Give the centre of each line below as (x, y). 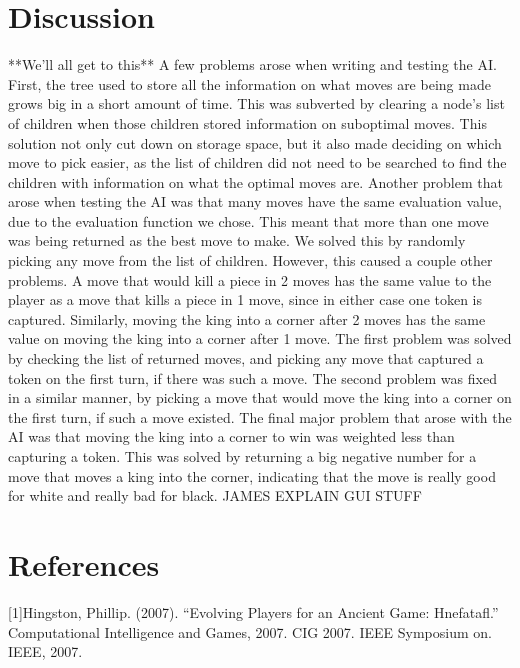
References (84, 563)
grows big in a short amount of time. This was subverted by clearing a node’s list (256, 103)
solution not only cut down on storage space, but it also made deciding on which (255, 142)
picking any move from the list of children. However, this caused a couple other (250, 260)
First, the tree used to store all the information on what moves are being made (249, 83)
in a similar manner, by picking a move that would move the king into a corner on (260, 397)
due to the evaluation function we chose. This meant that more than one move (248, 220)
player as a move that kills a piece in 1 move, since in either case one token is (245, 299)
